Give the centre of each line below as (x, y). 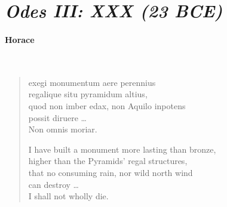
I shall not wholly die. (68, 196)
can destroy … (53, 184)
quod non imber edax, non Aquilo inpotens (107, 105)
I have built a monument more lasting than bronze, (122, 149)
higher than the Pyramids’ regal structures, (108, 161)
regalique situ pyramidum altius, (88, 94)
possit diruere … (57, 117)
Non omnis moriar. (63, 129)
